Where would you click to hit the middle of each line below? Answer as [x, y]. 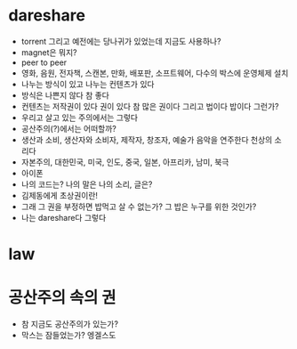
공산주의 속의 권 [62, 298]
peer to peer [44, 62]
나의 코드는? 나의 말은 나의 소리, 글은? [87, 184]
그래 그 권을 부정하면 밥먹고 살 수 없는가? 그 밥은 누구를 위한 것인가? [139, 207]
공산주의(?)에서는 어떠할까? [68, 128]
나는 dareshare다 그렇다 [64, 217]
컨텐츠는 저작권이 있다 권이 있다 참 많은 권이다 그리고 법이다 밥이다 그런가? [150, 106]
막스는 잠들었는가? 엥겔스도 [68, 336]
